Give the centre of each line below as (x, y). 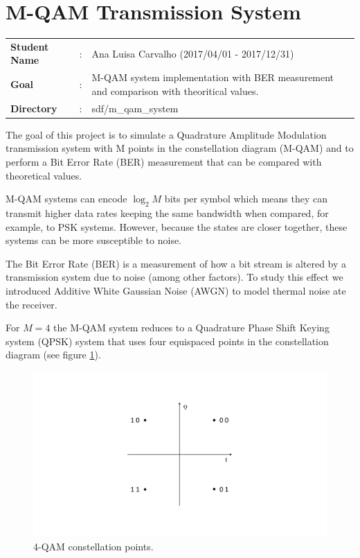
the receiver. (31, 304)
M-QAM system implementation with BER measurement (213, 77)
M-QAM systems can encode (66, 199)
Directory (34, 108)
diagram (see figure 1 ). (53, 355)
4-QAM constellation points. (93, 547)
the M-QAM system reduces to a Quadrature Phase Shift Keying (191, 328)
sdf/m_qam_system (135, 108)
